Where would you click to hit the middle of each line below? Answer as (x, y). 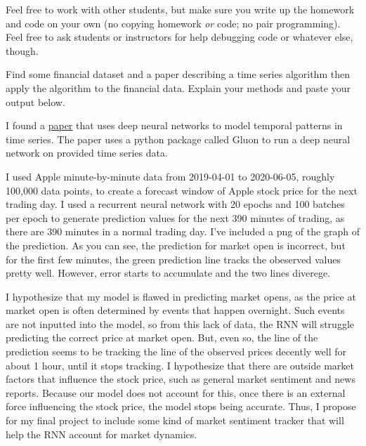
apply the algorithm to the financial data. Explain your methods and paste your (178, 87)
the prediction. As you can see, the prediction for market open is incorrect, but (176, 245)
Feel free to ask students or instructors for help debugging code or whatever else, (179, 37)
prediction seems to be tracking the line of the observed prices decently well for (176, 352)
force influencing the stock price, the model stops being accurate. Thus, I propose (181, 406)
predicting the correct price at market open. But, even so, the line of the (162, 337)
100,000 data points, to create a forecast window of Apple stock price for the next (182, 190)
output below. (35, 101)
